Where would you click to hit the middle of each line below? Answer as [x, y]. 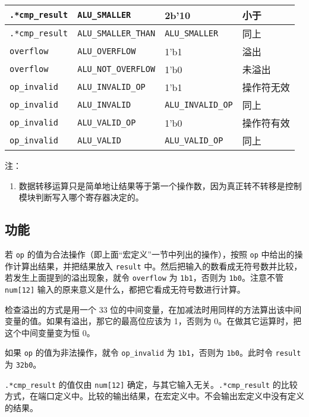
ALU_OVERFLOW [107, 51]
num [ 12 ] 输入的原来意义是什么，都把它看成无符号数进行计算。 [125, 289]
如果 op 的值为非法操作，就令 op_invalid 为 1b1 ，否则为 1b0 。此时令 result [153, 352]
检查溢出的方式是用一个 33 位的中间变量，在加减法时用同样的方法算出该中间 [153, 309]
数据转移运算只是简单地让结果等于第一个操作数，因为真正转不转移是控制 [160, 185]
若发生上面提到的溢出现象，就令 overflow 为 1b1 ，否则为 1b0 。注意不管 [144, 278]
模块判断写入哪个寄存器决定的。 [81, 197]
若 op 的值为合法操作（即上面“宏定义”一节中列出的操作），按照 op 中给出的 [150, 254]
